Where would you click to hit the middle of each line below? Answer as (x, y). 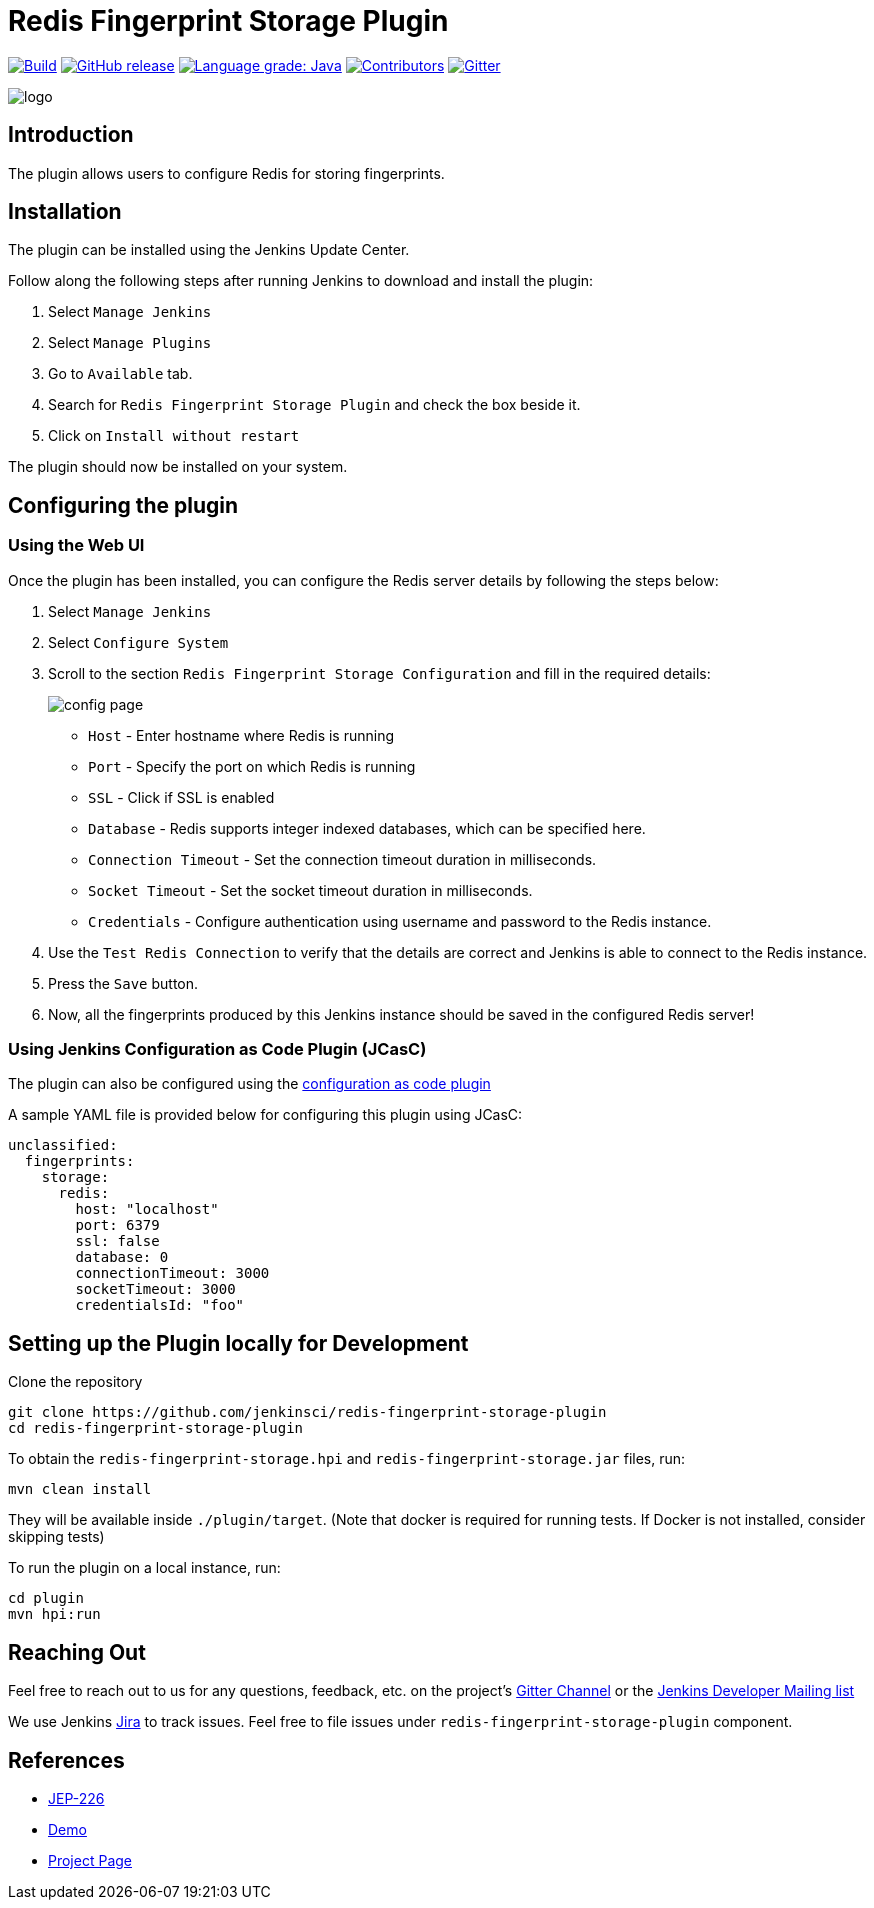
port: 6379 (117, 1225)
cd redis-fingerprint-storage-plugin (156, 1428)
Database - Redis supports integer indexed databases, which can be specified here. (367, 828)
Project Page (90, 1860)
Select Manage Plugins (130, 343)
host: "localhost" (147, 1209)
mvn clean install (80, 1489)
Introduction (71, 135)
